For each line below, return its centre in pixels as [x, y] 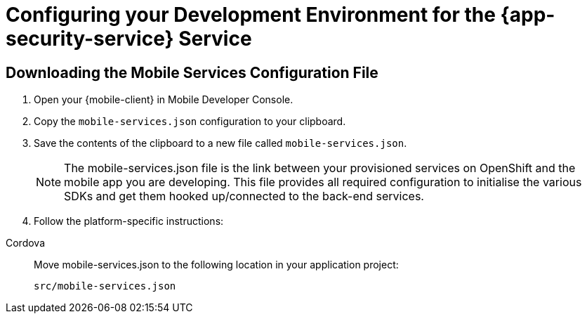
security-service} [90, 39]
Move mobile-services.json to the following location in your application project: [216, 265]
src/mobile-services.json [105, 286]
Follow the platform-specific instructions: [129, 221]
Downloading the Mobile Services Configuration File [192, 72]
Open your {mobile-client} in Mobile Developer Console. [164, 100]
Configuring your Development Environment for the [251, 15]
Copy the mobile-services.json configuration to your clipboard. [190, 122]
